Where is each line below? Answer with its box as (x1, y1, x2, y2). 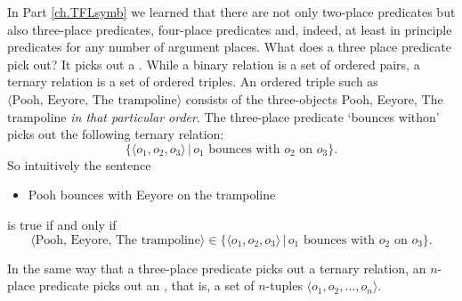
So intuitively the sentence (7, 155, 151, 174)
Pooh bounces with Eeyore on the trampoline (28, 185, 276, 204)
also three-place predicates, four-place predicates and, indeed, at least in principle (7, 20, 452, 38)
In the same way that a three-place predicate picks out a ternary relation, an (7, 258, 426, 277)
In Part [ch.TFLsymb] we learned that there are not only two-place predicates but (7, 3, 456, 20)
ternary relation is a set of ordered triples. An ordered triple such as (7, 72, 378, 91)
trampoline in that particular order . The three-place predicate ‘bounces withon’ (7, 107, 440, 126)
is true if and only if (7, 215, 117, 233)
